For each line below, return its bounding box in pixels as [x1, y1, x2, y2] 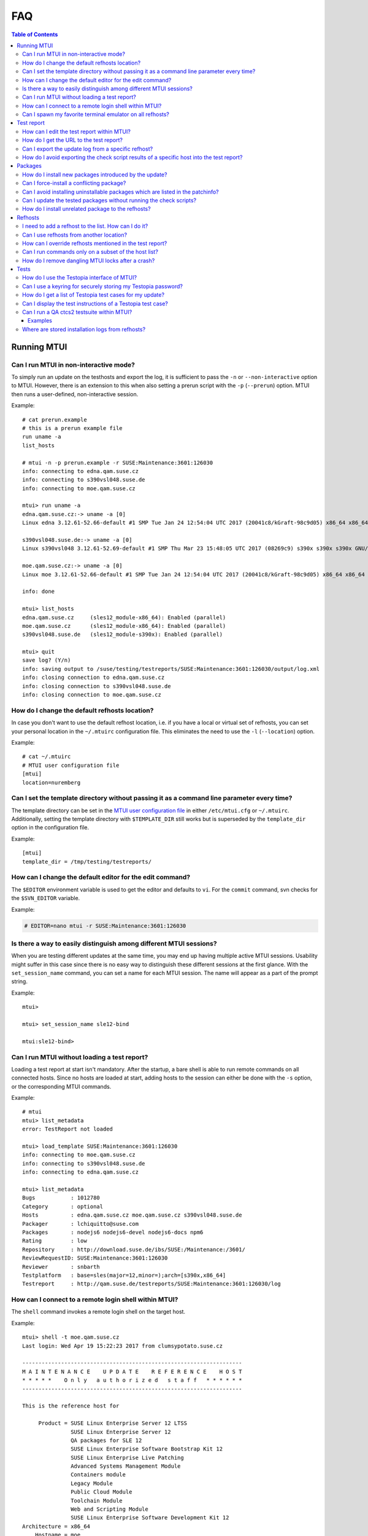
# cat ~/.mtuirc [22, 753, 71, 760]
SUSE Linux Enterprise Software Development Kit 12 [71, 1514, 229, 1521]
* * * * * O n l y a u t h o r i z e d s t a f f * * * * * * [22, 1377, 242, 1384]
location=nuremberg [22, 779, 81, 786]
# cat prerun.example [22, 416, 87, 423]
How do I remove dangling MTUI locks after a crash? [22, 257, 155, 264]
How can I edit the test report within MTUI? [22, 128, 131, 135]
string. [11, 978, 28, 985]
